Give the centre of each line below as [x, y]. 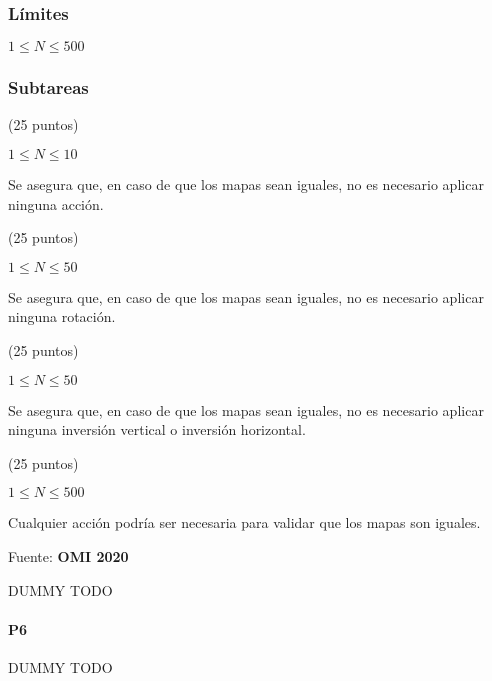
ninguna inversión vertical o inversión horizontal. [157, 429]
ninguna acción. [56, 203]
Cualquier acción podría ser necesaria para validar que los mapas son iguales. [244, 522]
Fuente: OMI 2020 [68, 555]
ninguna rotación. [62, 316]
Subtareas [48, 87]
